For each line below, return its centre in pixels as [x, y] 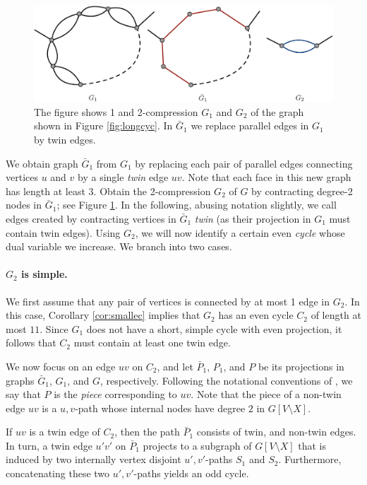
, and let [175, 366]
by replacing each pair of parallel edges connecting [244, 163]
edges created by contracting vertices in [91, 218]
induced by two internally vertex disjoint [94, 459]
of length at [336, 315]
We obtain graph [42, 163]
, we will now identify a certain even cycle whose [240, 232]
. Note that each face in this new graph [266, 177]
